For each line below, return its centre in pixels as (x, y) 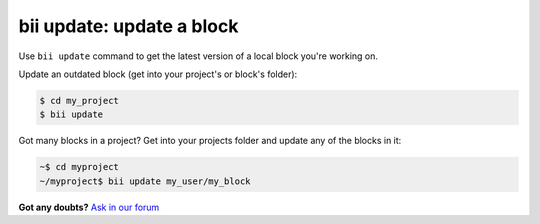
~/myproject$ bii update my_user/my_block (145, 181)
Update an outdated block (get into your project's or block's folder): (158, 74)
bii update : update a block (128, 26)
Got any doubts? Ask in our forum (89, 207)
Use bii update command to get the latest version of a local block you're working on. (198, 56)
